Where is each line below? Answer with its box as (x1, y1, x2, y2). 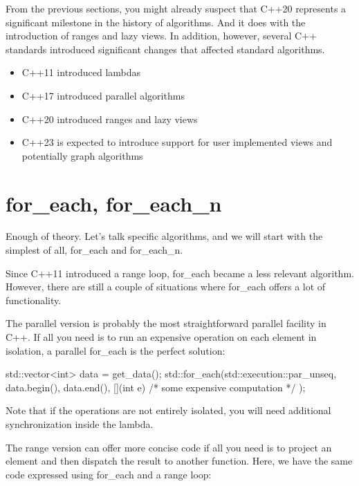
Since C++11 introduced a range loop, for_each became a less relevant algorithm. (6, 265, 354, 280)
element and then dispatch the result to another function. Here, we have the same (6, 454, 353, 468)
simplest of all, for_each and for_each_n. (6, 243, 183, 257)
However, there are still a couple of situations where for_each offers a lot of (6, 279, 326, 294)
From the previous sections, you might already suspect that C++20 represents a (6, 1, 347, 15)
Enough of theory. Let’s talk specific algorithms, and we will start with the (6, 229, 323, 243)
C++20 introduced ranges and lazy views (21, 111, 198, 126)
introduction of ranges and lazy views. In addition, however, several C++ (6, 28, 317, 43)
